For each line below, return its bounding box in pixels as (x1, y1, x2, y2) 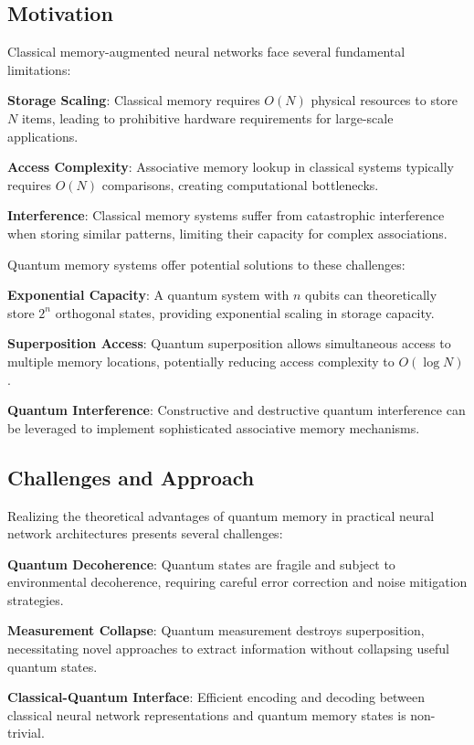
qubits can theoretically (305, 285, 437, 304)
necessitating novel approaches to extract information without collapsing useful (7, 639, 449, 658)
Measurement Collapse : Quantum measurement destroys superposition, (7, 621, 425, 640)
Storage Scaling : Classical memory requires (7, 90, 260, 110)
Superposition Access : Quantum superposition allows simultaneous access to (7, 334, 451, 353)
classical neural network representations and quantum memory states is (7, 705, 406, 724)
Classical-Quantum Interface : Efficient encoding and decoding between (7, 687, 426, 707)
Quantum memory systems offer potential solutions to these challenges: (7, 254, 406, 273)
